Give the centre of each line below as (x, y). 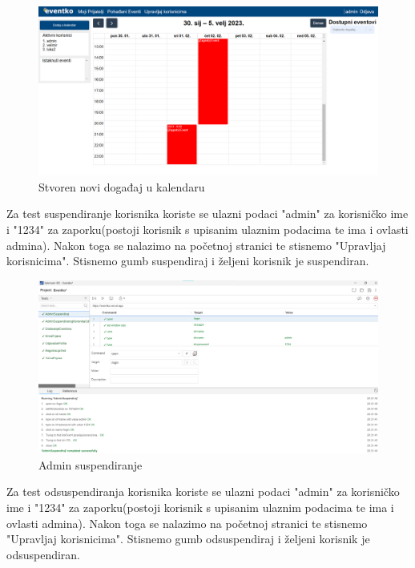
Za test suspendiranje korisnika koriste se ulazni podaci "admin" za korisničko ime (207, 214)
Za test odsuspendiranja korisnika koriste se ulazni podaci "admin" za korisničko (203, 491)
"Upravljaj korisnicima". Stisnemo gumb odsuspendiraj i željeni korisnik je (188, 539)
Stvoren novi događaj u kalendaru (122, 186)
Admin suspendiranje (91, 464)
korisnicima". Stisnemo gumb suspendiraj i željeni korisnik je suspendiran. (188, 261)
